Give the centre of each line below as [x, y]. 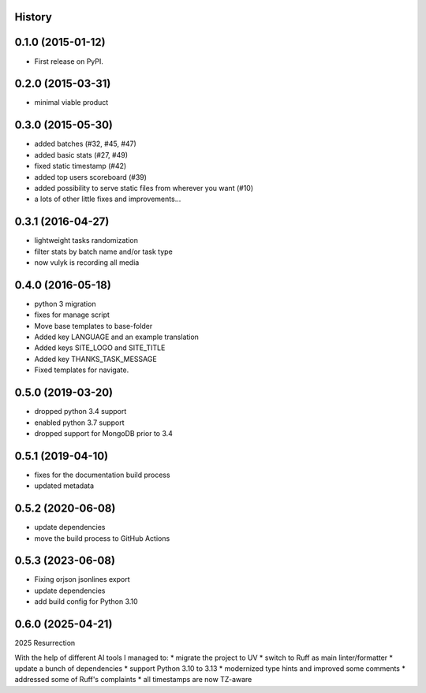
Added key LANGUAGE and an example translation [116, 337]
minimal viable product [71, 102]
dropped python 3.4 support [80, 412]
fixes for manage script [72, 315]
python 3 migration [65, 304]
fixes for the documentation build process [102, 475]
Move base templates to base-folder [93, 326]
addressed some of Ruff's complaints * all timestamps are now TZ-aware [133, 680]
